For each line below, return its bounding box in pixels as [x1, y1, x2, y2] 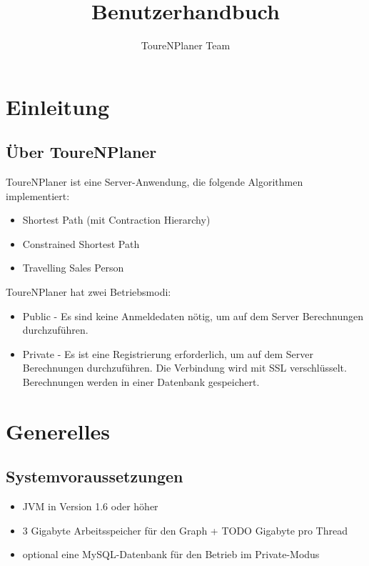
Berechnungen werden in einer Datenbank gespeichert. [22, 374, 260, 389]
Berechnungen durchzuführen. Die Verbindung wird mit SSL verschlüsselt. [22, 360, 347, 375]
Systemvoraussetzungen [6, 465, 183, 487]
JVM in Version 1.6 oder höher [22, 499, 158, 514]
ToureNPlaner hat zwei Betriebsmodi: [6, 284, 171, 299]
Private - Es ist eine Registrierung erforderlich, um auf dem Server [22, 346, 313, 361]
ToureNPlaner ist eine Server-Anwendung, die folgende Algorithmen [6, 174, 303, 189]
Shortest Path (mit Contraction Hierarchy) [22, 212, 211, 227]
